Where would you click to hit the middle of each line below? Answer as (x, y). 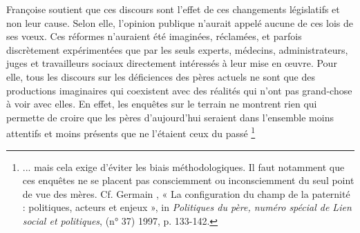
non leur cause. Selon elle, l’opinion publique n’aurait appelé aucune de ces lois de (180, 22)
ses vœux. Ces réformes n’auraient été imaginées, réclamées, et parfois (154, 36)
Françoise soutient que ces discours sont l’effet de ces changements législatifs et (173, 9)
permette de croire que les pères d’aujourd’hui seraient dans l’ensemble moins (170, 117)
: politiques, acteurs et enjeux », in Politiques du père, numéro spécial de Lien (187, 207)
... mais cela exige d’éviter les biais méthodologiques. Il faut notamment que (183, 166)
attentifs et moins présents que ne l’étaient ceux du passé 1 (131, 132)
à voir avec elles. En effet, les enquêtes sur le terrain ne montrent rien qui (162, 104)
